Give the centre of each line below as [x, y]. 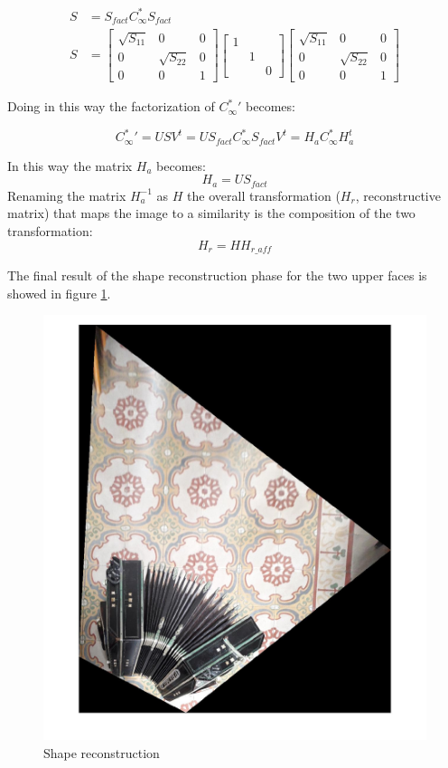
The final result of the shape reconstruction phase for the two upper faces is [217, 275]
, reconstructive [398, 195]
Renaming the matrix [67, 195]
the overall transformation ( [264, 195]
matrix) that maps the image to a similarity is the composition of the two [211, 213]
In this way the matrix [70, 165]
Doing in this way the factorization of [111, 106]
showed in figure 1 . [59, 293]
